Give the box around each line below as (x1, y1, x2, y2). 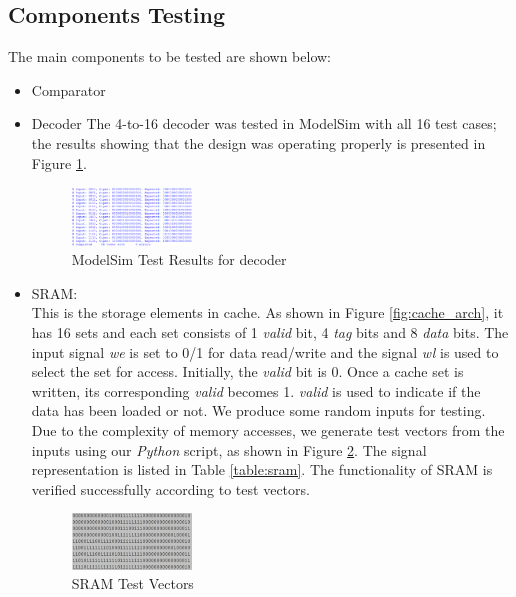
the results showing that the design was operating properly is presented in (31, 132, 486, 153)
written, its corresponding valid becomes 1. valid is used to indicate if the (31, 380, 481, 401)
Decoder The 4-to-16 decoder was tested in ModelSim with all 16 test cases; (31, 113, 497, 134)
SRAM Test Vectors (71, 573, 194, 594)
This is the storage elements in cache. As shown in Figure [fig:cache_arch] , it (31, 302, 504, 323)
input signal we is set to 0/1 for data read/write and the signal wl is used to (31, 341, 499, 362)
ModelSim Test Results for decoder (71, 249, 287, 270)
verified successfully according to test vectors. (31, 478, 310, 499)
